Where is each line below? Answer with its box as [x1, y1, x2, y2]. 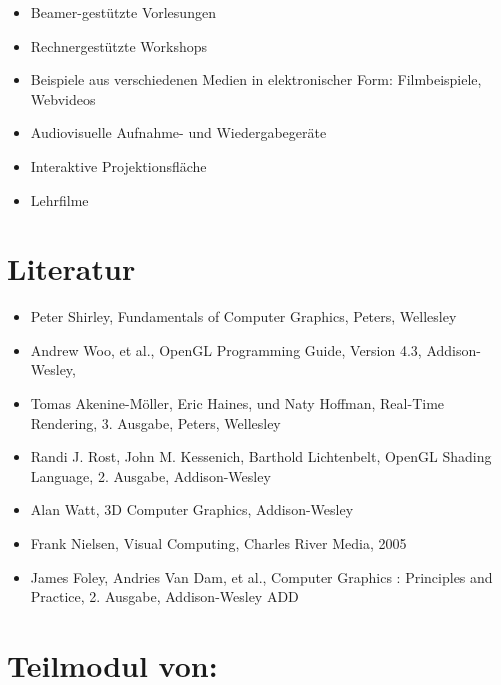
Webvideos [30, 88, 96, 109]
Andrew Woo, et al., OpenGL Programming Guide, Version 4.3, [30, 339, 422, 360]
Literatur [7, 248, 136, 289]
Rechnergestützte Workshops [30, 35, 208, 56]
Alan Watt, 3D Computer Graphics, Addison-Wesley [30, 499, 354, 520]
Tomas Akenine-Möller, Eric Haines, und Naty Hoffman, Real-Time [30, 393, 445, 414]
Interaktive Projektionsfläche [30, 155, 207, 176]
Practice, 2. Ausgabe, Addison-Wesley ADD [30, 586, 299, 607]
